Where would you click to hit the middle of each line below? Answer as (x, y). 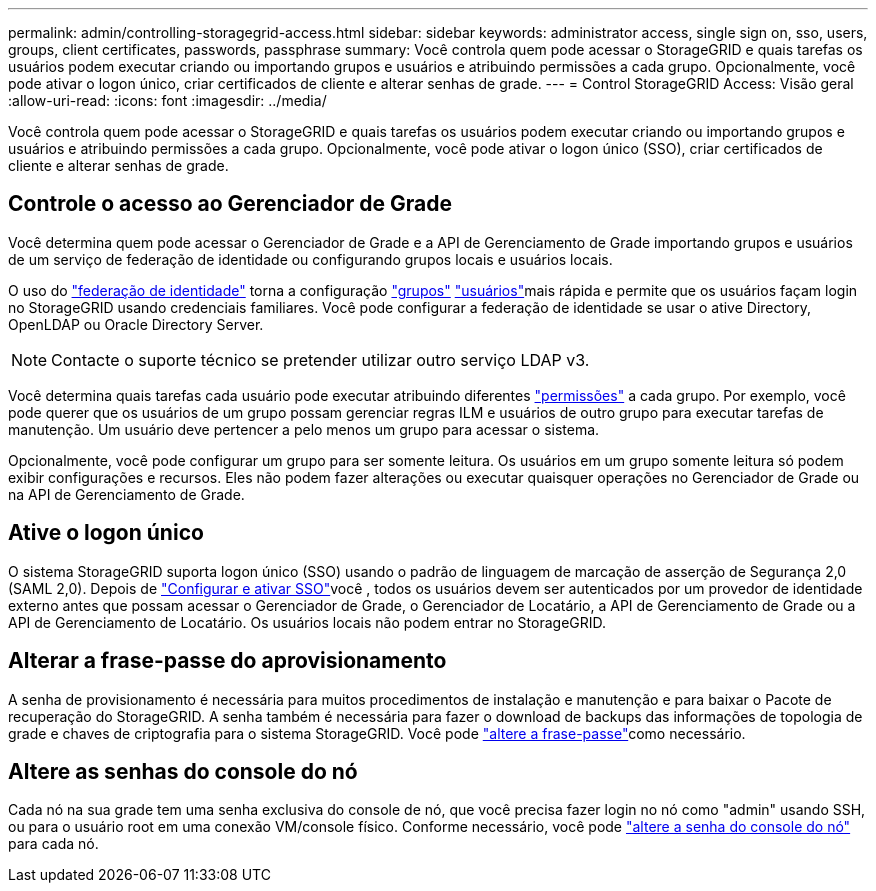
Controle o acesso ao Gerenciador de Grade (230, 204)
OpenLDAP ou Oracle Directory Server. (136, 324)
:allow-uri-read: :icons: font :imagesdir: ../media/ (167, 100)
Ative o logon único (106, 533)
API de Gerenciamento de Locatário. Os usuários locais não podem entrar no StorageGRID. (307, 622)
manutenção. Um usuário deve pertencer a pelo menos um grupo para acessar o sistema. (304, 429)
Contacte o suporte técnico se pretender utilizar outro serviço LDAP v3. (320, 359)
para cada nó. (53, 844)
